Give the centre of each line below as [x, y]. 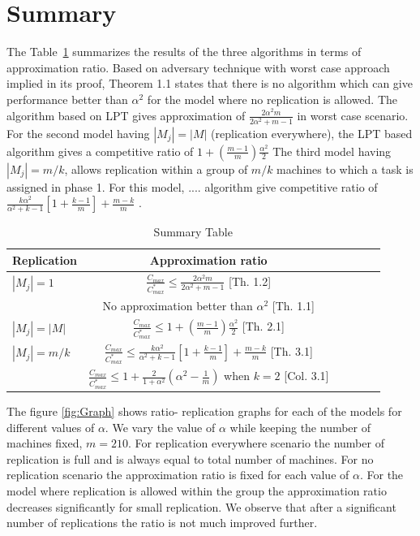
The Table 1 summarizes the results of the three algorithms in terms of [184, 52]
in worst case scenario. [353, 115]
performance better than [67, 99]
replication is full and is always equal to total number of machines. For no [190, 458]
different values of [51, 427]
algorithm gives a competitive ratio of [100, 151]
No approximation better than [178, 306]
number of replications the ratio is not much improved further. [162, 523]
